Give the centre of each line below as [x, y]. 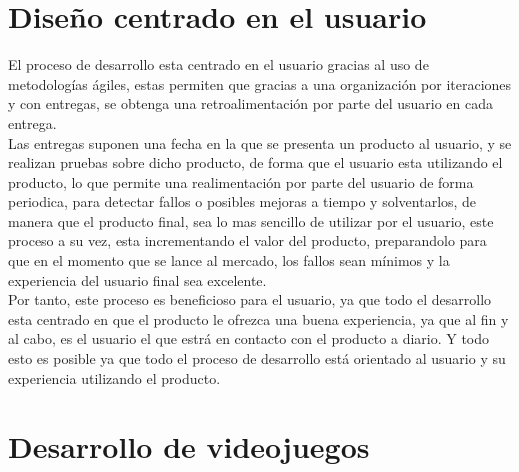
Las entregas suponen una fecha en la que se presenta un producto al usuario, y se [260, 142]
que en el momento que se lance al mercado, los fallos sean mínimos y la [229, 260]
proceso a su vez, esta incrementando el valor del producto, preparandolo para [247, 240]
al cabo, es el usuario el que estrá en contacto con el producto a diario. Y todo [249, 338]
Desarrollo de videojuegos [189, 446]
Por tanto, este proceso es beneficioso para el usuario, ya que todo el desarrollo [250, 299]
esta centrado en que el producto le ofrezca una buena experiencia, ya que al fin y [258, 318]
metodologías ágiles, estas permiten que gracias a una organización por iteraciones [260, 83]
